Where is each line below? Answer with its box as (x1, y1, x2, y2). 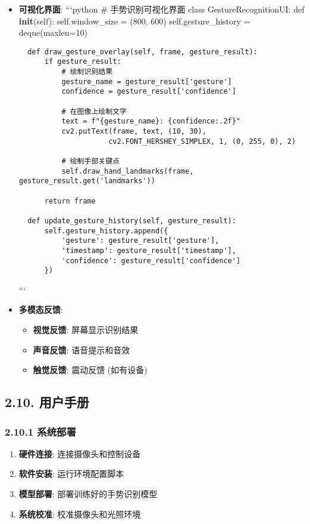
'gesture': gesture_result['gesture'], (61, 236, 220, 245)
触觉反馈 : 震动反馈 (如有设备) (33, 363, 148, 376)
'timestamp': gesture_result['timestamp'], (61, 246, 236, 255)
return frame (44, 196, 96, 205)
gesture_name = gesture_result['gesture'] (61, 77, 232, 86)
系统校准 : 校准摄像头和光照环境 (18, 507, 141, 520)
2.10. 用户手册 (5, 393, 89, 411)
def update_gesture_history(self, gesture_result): (27, 216, 236, 225)
